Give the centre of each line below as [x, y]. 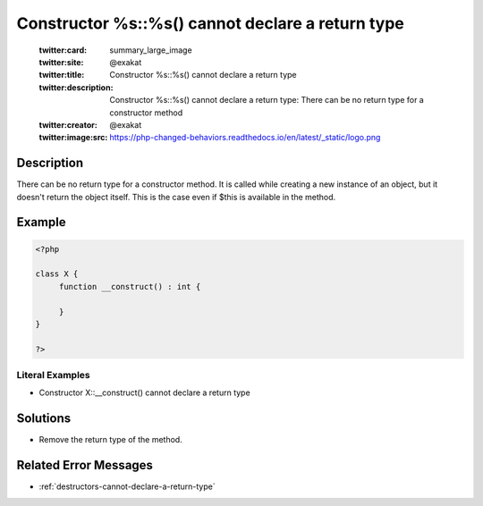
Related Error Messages [85, 465]
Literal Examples [53, 375]
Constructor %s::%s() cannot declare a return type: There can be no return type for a [267, 100]
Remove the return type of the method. [110, 440]
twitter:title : [62, 75]
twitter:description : [76, 87]
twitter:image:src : [73, 138]
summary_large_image [151, 50]
